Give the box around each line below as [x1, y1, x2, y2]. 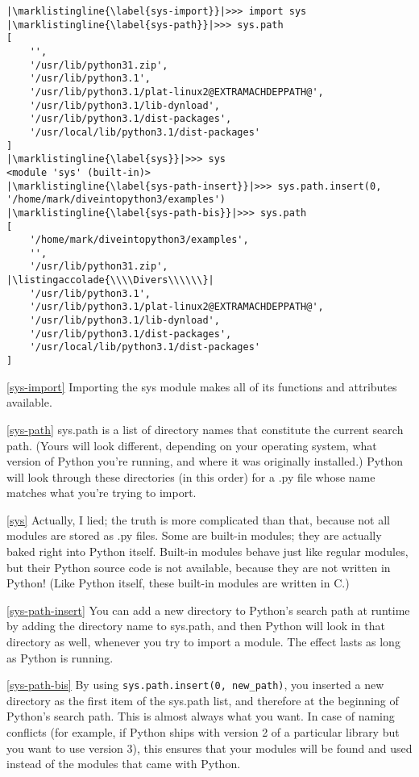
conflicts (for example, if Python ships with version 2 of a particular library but [6, 724, 400, 741]
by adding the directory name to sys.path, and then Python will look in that [6, 617, 385, 634]
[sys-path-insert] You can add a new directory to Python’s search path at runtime [6, 601, 410, 618]
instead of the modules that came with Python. [6, 755, 241, 772]
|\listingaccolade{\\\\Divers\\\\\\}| [6, 274, 214, 286]
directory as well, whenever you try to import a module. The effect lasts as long [6, 633, 400, 650]
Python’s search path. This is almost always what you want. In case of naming [6, 708, 395, 725]
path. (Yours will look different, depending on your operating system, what [6, 437, 377, 453]
